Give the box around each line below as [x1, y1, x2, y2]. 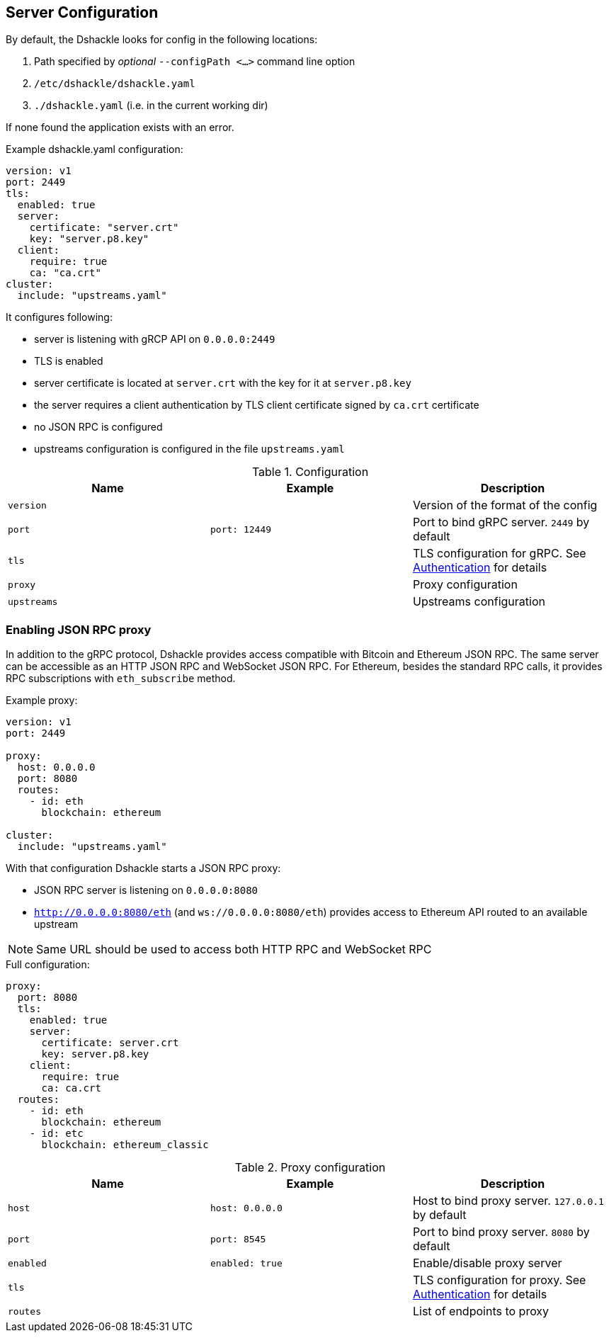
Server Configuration [6, 4, 159, 21]
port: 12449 [210, 523, 272, 535]
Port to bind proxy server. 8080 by [412, 1225, 590, 1240]
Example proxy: [6, 694, 78, 707]
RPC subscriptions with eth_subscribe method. [6, 672, 236, 685]
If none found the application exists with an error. [6, 121, 234, 134]
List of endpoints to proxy [412, 1304, 550, 1319]
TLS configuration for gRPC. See [412, 546, 586, 561]
